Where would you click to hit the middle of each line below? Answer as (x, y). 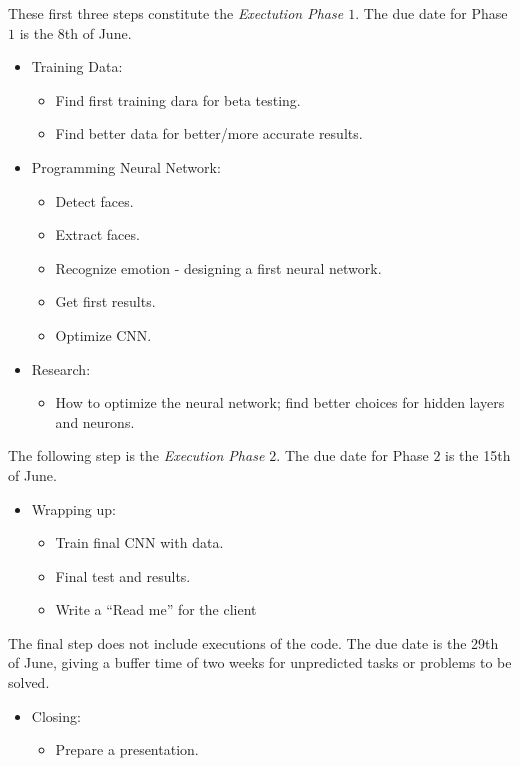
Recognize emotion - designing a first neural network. (218, 267)
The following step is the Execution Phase (136, 455)
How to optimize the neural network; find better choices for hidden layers (280, 402)
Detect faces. (94, 200)
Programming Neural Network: (126, 166)
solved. (29, 682)
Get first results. (105, 301)
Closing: (56, 715)
